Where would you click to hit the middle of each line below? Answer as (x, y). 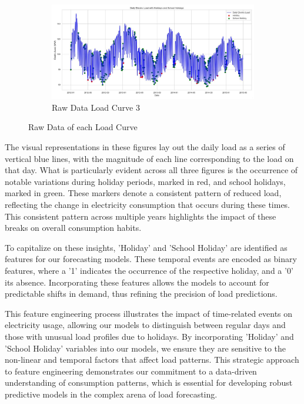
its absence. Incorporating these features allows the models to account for (137, 282)
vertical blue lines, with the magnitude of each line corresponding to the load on (149, 158)
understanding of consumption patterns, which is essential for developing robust (149, 383)
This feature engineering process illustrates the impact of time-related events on (149, 313)
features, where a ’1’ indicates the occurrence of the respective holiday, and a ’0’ (149, 270)
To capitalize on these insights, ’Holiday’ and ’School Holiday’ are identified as (146, 247)
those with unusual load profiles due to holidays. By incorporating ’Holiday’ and (149, 336)
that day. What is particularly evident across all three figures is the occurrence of (151, 170)
